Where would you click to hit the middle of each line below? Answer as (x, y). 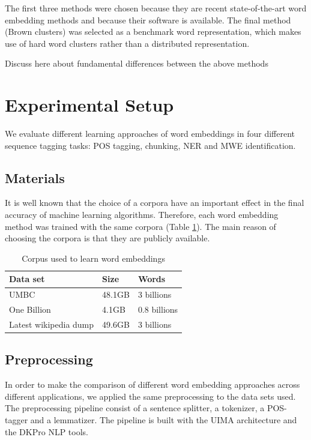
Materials (35, 177)
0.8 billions (158, 309)
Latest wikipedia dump (52, 324)
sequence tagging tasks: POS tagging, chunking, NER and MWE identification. (150, 145)
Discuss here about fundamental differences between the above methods (137, 63)
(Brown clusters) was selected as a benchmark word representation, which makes (153, 32)
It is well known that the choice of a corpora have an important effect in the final (155, 203)
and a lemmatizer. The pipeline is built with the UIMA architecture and (164, 420)
